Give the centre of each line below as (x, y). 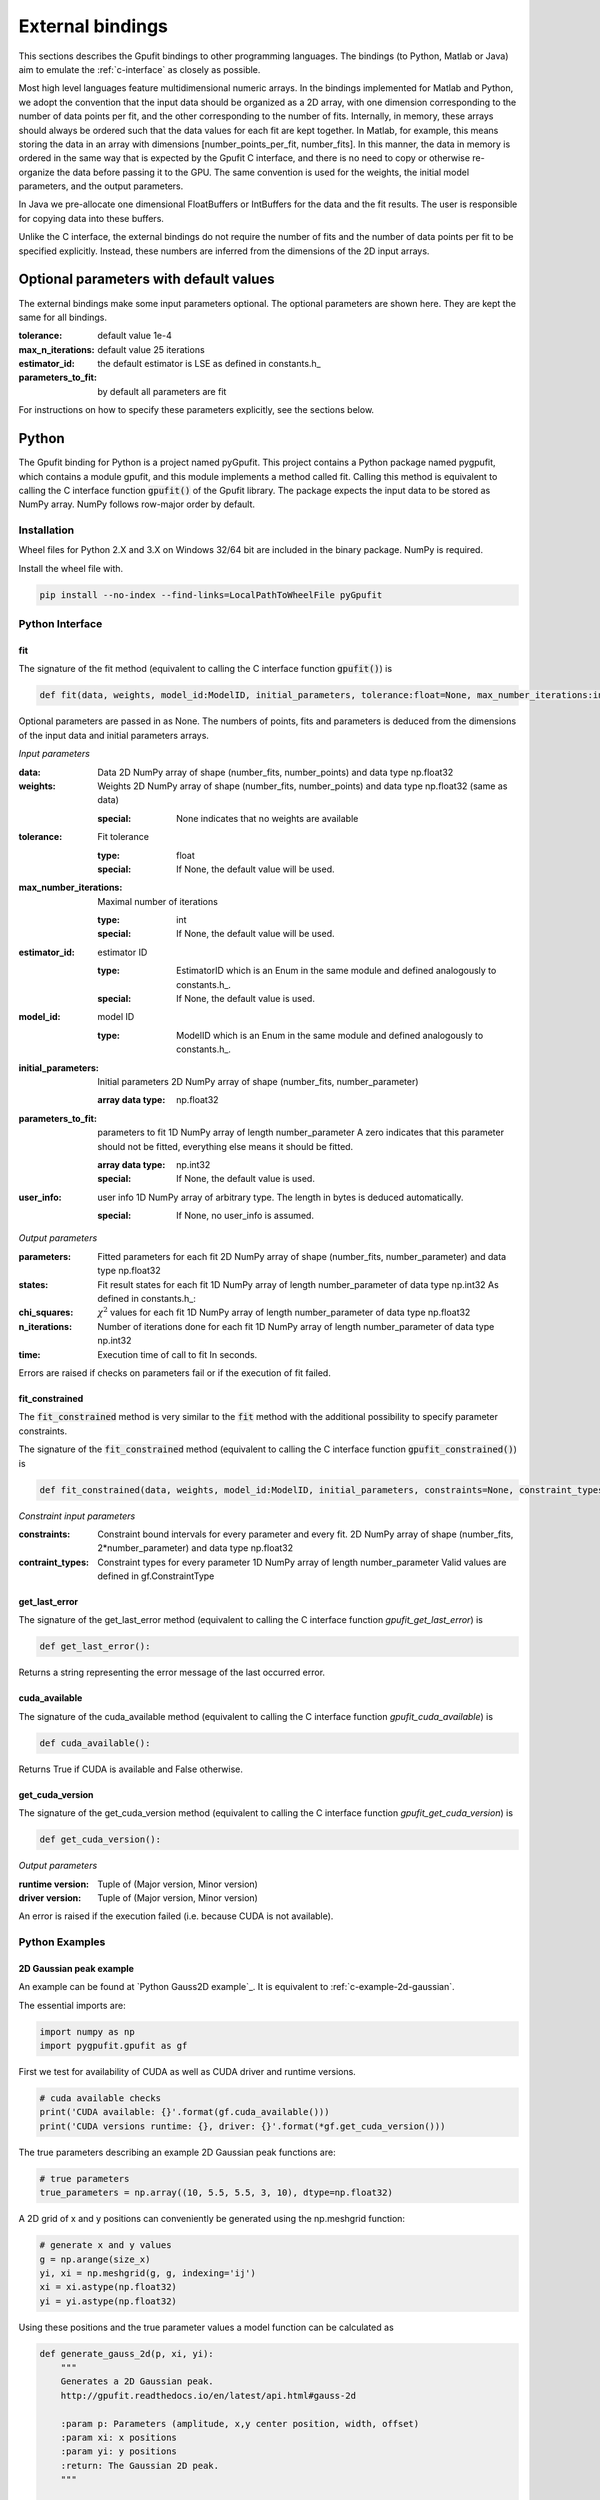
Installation (46, 530)
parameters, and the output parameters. (101, 186)
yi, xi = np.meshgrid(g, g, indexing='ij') (148, 2273)
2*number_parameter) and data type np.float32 (195, 1548)
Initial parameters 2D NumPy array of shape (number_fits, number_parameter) (258, 1081)
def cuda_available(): (95, 1743)
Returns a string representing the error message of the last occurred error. (171, 1672)
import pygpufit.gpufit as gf (113, 2046)
